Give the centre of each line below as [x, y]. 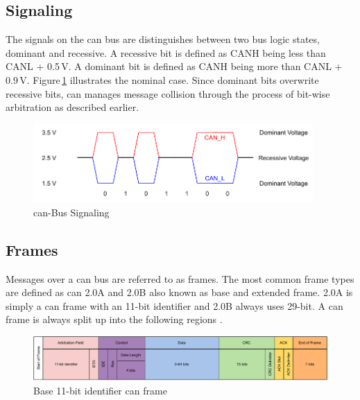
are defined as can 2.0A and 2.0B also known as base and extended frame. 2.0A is [179, 292]
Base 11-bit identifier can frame [100, 390]
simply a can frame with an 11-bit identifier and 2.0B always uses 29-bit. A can [174, 305]
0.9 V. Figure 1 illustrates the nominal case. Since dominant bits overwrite [162, 79]
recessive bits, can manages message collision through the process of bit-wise [168, 93]
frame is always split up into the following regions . [114, 319]
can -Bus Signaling [71, 212]
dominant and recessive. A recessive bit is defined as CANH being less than [166, 52]
